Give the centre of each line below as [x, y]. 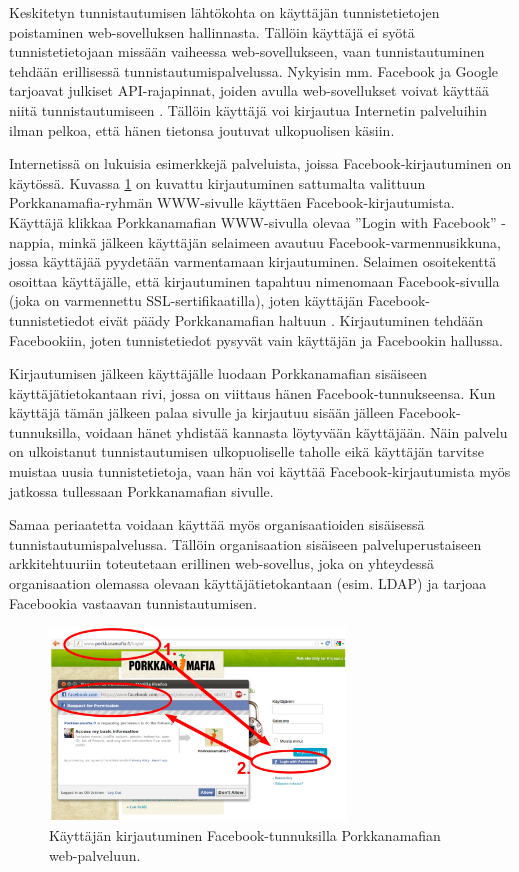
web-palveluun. [95, 854]
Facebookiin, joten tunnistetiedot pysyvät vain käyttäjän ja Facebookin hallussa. [256, 339]
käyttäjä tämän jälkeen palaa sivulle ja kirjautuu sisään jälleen [201, 412]
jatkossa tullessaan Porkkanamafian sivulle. [141, 490]
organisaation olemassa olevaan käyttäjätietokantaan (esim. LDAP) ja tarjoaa [248, 583]
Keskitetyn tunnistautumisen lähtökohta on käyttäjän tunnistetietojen [224, 12]
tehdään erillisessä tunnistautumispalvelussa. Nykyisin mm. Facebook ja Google [254, 70]
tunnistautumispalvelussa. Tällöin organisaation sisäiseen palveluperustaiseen [245, 543]
